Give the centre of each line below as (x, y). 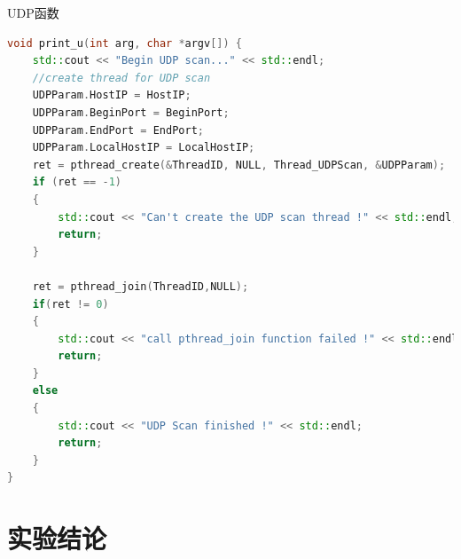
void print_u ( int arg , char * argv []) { (125, 43)
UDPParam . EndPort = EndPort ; (118, 130)
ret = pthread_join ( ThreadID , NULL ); (141, 286)
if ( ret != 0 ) (70, 304)
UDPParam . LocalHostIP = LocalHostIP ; (144, 148)
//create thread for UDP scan (121, 78)
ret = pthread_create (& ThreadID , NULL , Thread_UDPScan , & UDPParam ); (239, 165)
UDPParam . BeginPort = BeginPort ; (131, 112)
